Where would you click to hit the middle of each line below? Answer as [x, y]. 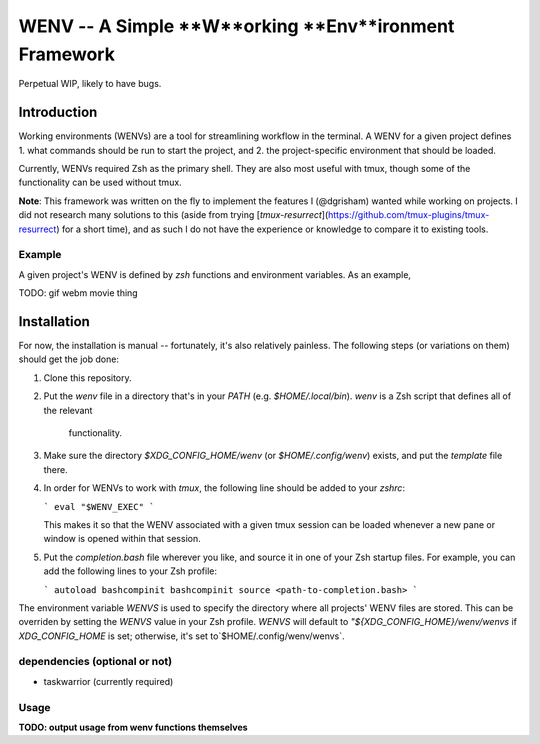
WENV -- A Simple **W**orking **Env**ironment [236, 26]
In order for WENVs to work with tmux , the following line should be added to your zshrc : [224, 488]
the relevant [68, 410]
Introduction [58, 112]
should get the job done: [69, 359]
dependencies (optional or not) [95, 662]
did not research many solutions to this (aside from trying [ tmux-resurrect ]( [173, 215]
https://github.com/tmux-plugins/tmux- [409, 215]
